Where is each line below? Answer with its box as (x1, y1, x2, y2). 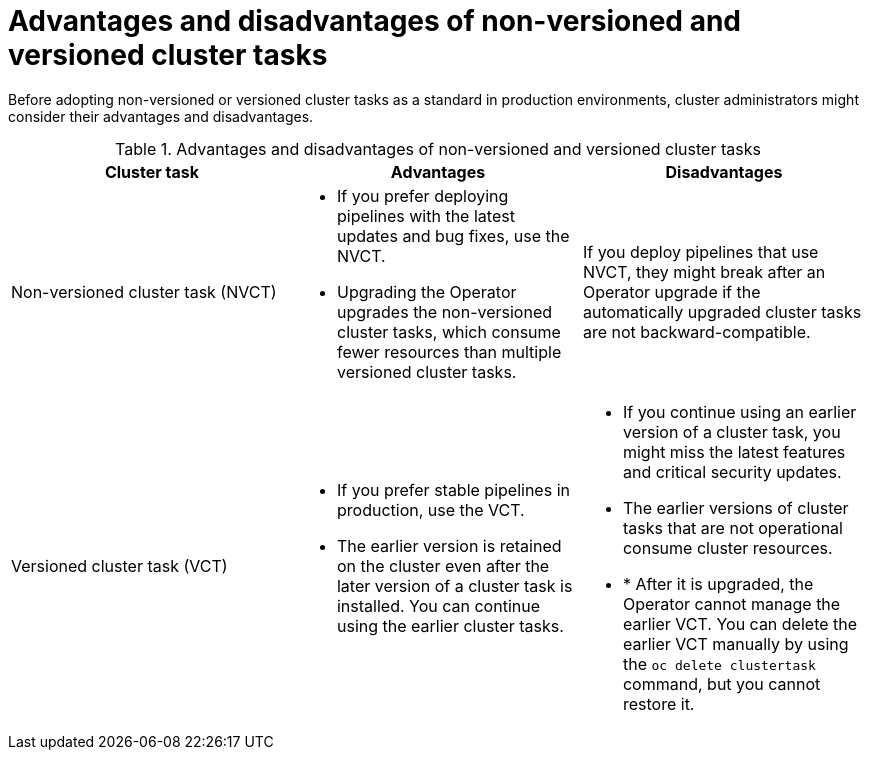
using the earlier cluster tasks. (336, 615, 564, 636)
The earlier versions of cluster (622, 497, 849, 518)
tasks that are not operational (622, 517, 843, 538)
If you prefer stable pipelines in (336, 479, 570, 500)
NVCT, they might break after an (582, 261, 826, 282)
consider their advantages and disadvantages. (8, 107, 314, 125)
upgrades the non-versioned (336, 301, 553, 322)
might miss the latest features (622, 441, 846, 462)
